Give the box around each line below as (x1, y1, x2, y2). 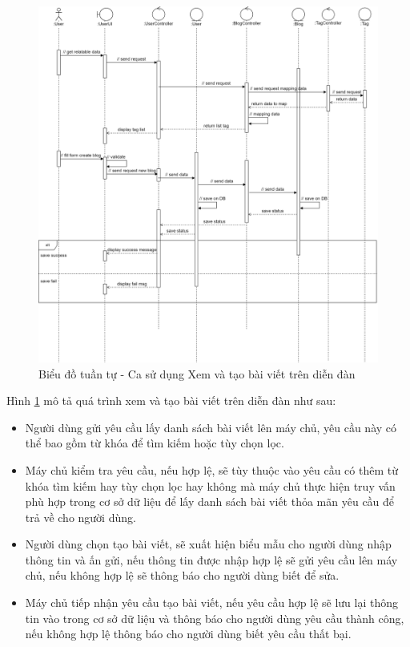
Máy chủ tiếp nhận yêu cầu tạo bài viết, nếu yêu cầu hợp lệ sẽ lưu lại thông (25, 594, 398, 611)
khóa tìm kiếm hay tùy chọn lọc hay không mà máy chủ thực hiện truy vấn (25, 477, 396, 494)
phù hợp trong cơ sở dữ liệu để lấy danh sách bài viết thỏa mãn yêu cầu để (25, 493, 395, 510)
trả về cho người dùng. (25, 508, 136, 525)
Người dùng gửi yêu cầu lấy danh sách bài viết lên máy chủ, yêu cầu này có (25, 419, 397, 435)
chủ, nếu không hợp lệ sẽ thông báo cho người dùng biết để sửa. (25, 567, 340, 584)
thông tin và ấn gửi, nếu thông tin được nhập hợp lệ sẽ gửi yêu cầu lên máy (25, 551, 398, 568)
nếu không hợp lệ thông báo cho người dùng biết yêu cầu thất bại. (25, 625, 352, 642)
